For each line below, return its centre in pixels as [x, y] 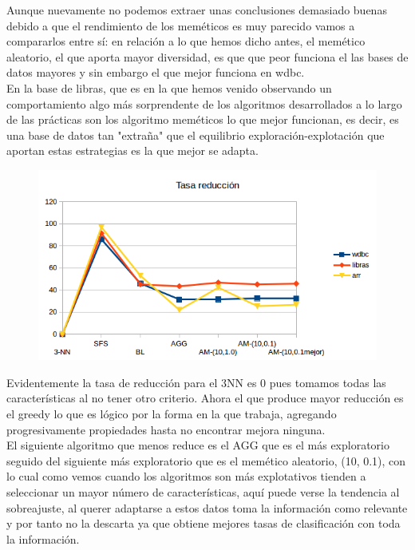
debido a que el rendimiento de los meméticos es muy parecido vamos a [181, 25]
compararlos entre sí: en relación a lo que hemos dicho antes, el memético [186, 41]
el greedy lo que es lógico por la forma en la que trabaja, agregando [172, 413]
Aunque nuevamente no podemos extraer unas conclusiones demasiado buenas [197, 10]
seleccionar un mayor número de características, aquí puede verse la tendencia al [203, 491]
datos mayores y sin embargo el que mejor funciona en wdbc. [156, 72]
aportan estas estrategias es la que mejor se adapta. [132, 150]
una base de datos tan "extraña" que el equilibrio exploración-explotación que [196, 135]
